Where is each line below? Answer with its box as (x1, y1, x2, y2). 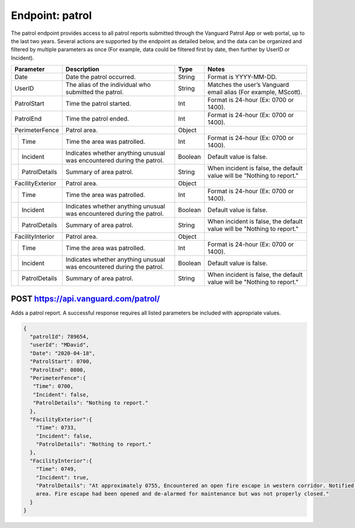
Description (65, 65, 100, 73)
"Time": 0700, (33, 383, 74, 390)
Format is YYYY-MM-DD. (207, 73, 277, 81)
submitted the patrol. (65, 88, 124, 96)
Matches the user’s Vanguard (207, 80, 289, 89)
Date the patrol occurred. (65, 73, 136, 81)
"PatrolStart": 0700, (30, 358, 93, 365)
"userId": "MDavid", (30, 342, 89, 348)
